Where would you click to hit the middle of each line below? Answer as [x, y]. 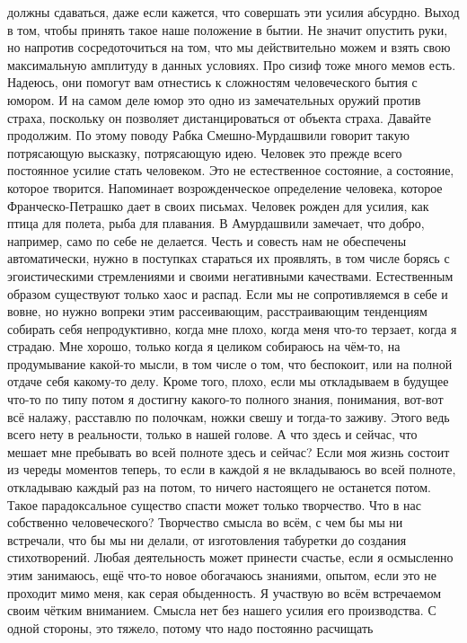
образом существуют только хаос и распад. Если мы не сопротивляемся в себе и [228, 293]
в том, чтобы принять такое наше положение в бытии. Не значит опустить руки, [228, 29]
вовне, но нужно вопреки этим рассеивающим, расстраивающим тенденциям [217, 311]
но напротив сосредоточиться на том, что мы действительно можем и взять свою [229, 47]
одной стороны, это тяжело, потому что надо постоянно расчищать [190, 627]
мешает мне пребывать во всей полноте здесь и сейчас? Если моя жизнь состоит [229, 451]
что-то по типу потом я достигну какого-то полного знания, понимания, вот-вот [225, 399]
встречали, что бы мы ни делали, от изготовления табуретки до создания [207, 539]
